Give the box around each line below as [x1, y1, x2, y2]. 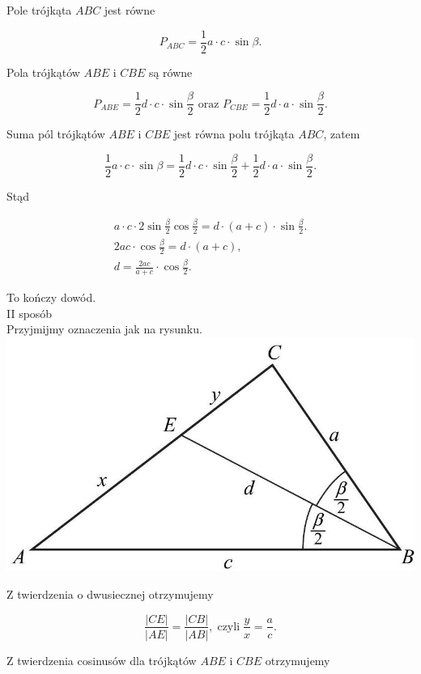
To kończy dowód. [6, 289, 96, 306]
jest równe [104, 2, 155, 18]
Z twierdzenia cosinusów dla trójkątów [6, 651, 197, 668]
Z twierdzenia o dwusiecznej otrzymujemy [6, 585, 214, 602]
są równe [148, 63, 193, 80]
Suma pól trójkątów [6, 125, 105, 142]
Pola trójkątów [6, 63, 80, 80]
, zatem [323, 125, 360, 142]
